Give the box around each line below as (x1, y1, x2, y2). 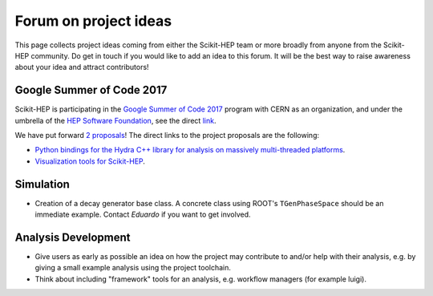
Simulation (14, 177, 70, 191)
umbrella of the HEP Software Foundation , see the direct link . (14, 116, 216, 125)
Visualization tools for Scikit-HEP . (34, 156, 146, 166)
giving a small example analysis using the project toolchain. (34, 263, 232, 273)
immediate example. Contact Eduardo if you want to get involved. (34, 209, 252, 220)
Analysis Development (14, 230, 131, 244)
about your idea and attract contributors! (14, 63, 149, 72)
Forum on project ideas (14, 12, 172, 30)
